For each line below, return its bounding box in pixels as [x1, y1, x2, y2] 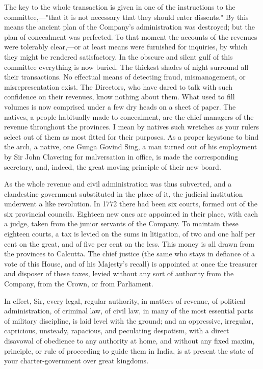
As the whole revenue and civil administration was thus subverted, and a [4, 178, 232, 189]
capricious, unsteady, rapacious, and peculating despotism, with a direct [4, 325, 229, 336]
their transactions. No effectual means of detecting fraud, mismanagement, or [4, 71, 246, 82]
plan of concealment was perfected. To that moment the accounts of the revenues [4, 31, 257, 42]
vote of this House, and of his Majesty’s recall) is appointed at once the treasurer [4, 258, 257, 269]
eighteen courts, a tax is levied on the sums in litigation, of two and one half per [4, 228, 255, 239]
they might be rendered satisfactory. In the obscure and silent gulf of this [4, 51, 233, 62]
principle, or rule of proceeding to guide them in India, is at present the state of [4, 345, 254, 356]
